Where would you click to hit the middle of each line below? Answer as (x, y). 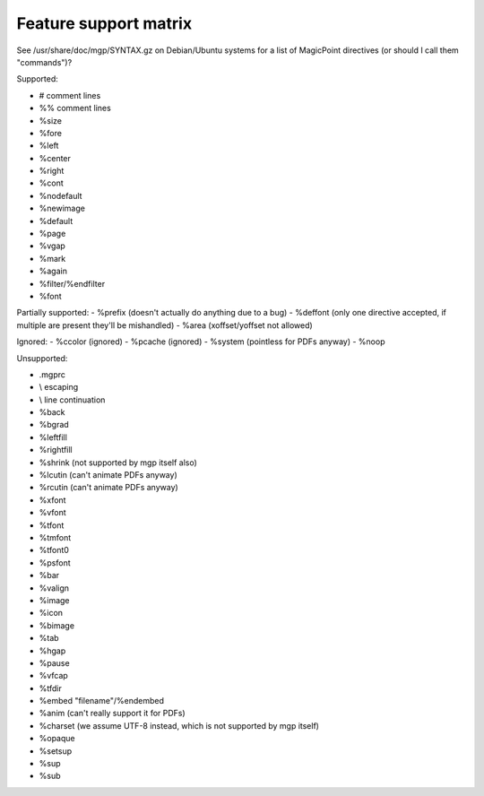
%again (53, 271)
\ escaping (59, 387)
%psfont (55, 562)
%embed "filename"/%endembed (102, 701)
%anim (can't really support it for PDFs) (112, 714)
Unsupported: (42, 358)
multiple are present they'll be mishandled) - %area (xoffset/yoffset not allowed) (164, 325)
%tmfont (55, 537)
